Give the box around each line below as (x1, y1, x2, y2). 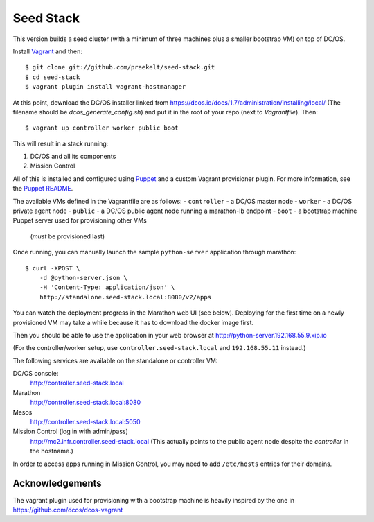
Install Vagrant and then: (12, 47, 82, 55)
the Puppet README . (12, 184, 73, 193)
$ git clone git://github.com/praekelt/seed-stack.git (25, 63, 215, 71)
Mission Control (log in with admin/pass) (12, 427, 128, 436)
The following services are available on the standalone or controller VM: (12, 356, 218, 365)
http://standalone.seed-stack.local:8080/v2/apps (39, 293, 211, 301)
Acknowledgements (12, 478, 102, 489)
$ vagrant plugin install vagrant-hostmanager (25, 83, 186, 91)
